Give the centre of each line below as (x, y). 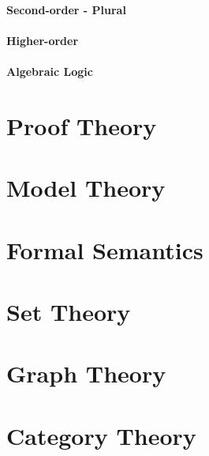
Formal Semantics (105, 249)
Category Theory (101, 435)
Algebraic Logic (50, 71)
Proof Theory (82, 125)
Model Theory (86, 188)
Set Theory (69, 311)
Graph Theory (86, 373)
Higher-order (43, 40)
